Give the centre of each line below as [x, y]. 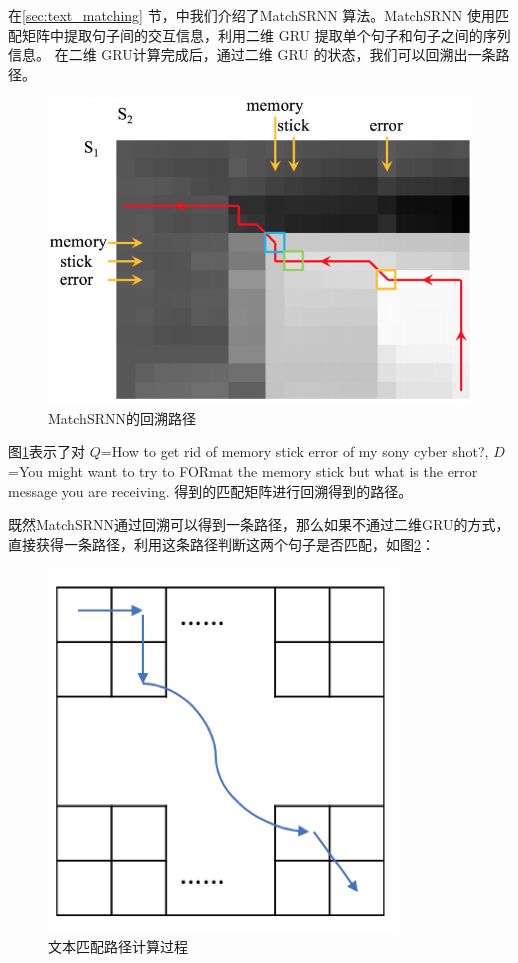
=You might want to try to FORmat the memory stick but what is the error [243, 470]
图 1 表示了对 [46, 451]
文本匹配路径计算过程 [118, 945]
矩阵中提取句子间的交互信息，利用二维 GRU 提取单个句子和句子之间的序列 [266, 34]
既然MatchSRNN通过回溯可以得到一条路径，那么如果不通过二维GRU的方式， [259, 524]
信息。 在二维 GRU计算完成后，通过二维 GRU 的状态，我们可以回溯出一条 [252, 54]
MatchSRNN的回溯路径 [122, 417]
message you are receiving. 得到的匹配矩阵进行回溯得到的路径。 [210, 490]
